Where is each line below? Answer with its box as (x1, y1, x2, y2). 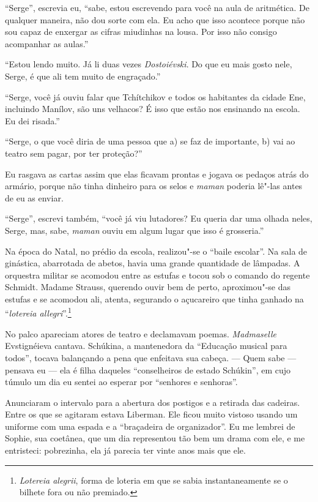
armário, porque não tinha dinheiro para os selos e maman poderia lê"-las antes (5, 179, 303, 192)
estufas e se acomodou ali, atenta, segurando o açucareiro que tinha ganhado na (5, 292, 304, 305)
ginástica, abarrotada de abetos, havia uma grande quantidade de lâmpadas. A (5, 257, 300, 269)
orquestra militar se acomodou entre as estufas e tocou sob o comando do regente (5, 268, 310, 281)
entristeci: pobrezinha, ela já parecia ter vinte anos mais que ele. (5, 444, 246, 457)
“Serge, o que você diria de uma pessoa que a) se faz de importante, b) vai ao (5, 135, 295, 148)
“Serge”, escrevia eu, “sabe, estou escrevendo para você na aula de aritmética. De (5, 1, 310, 13)
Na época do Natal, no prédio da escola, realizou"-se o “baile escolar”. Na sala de (5, 244, 308, 257)
